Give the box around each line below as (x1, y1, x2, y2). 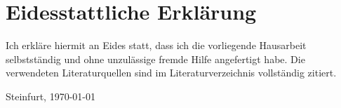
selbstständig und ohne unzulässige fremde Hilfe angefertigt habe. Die (6, 51, 305, 66)
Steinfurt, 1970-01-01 (6, 88, 96, 103)
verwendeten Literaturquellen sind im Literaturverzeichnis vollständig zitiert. (6, 65, 337, 80)
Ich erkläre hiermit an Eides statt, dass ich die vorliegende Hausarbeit (6, 38, 307, 53)
